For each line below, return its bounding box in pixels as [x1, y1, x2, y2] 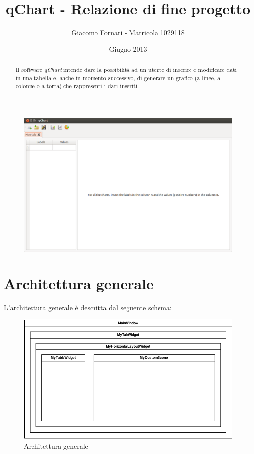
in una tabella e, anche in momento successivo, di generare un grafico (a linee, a [15, 73, 221, 82]
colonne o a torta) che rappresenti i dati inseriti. [15, 82, 139, 90]
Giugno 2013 [109, 43, 147, 54]
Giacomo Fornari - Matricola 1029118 [71, 27, 185, 37]
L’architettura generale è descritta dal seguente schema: [4, 302, 172, 313]
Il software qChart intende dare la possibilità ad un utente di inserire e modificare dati [15, 66, 237, 74]
